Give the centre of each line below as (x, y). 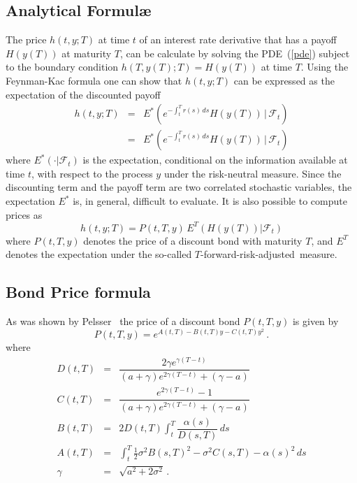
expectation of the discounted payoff (83, 94)
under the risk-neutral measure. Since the (253, 173)
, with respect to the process (92, 173)
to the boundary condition (62, 67)
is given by (315, 321)
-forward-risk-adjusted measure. (269, 254)
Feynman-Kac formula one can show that (94, 80)
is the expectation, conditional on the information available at (215, 160)
